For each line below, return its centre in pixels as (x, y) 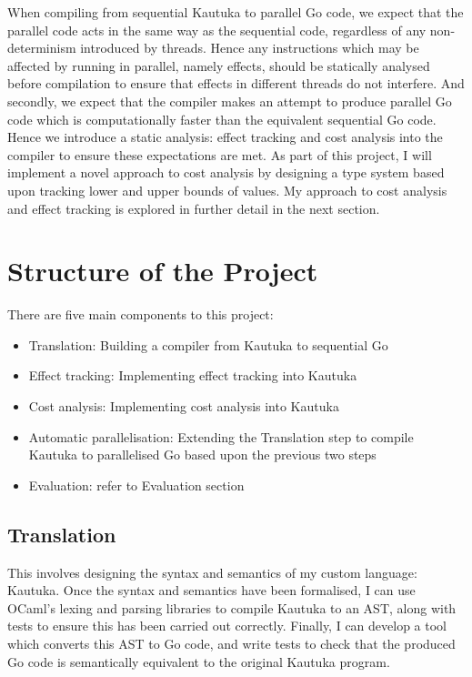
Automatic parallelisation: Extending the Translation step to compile (221, 436)
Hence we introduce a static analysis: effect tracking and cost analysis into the (225, 137)
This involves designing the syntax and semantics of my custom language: (212, 572)
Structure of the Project (163, 271)
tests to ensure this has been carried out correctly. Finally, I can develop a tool (227, 626)
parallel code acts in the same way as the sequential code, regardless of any (217, 30)
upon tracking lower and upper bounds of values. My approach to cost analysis (227, 190)
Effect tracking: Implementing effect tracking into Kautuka (193, 375)
